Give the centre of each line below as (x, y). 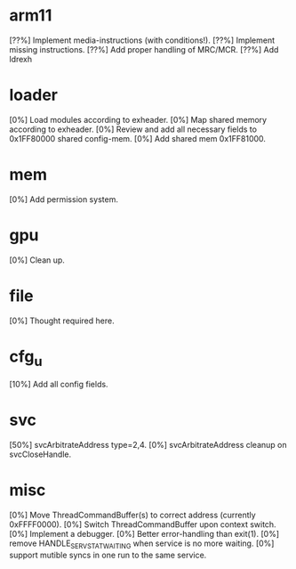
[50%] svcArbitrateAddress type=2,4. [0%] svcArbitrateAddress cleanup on (148, 445)
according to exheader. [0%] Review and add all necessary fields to (133, 129)
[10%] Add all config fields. (59, 385)
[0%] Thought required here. (62, 321)
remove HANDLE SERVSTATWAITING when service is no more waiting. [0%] (142, 544)
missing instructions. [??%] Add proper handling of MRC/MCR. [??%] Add (144, 49)
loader (34, 95)
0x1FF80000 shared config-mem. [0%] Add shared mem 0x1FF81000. (138, 138)
